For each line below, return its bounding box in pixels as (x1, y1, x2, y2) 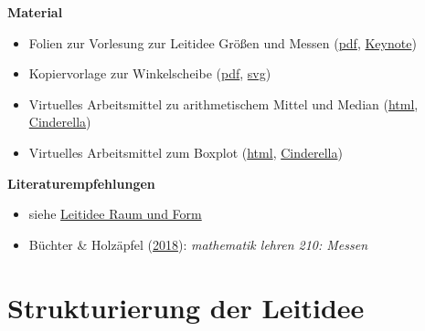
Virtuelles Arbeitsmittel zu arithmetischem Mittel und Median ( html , (28, 94, 419, 113)
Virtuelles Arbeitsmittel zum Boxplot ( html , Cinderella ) (28, 142, 343, 161)
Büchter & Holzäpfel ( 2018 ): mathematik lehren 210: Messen (28, 234, 368, 253)
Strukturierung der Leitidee (7, 288, 365, 326)
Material (7, 3, 63, 21)
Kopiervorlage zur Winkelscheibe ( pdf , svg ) (28, 64, 271, 83)
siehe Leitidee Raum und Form (28, 204, 202, 223)
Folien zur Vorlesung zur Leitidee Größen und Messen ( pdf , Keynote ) (28, 33, 417, 52)
